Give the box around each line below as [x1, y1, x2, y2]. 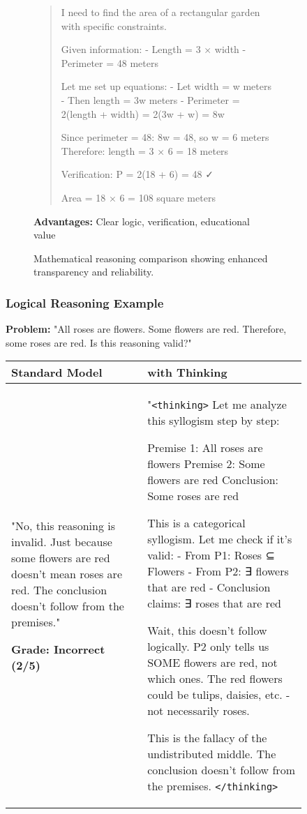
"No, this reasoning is [11, 517, 115, 534]
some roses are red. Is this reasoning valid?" [6, 335, 192, 349]
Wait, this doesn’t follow [147, 622, 267, 639]
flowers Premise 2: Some [147, 455, 265, 472]
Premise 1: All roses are [147, 439, 263, 456]
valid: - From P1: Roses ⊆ [147, 547, 275, 564]
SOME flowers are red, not [147, 654, 278, 671]
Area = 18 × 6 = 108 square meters [61, 190, 216, 204]
